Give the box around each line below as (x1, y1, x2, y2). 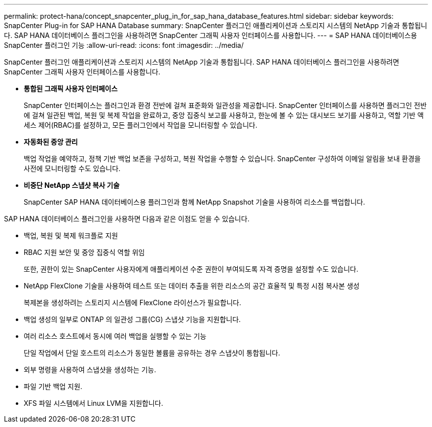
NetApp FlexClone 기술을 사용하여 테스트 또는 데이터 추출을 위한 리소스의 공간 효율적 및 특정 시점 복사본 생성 (24, 282, 360, 290)
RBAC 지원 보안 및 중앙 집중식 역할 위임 (24, 248, 145, 256)
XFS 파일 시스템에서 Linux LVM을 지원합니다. (24, 399, 163, 407)
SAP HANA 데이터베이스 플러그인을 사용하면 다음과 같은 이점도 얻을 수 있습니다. (4, 214, 250, 223)
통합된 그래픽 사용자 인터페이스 (24, 84, 118, 93)
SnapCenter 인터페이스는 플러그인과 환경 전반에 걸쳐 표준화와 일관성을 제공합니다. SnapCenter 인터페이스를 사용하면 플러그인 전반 (24, 101, 427, 109)
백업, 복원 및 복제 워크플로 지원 (24, 231, 118, 240)
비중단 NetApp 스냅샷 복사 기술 (24, 181, 120, 189)
